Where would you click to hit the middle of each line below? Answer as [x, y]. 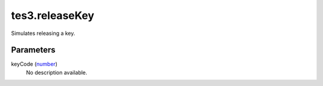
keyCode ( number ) [34, 64]
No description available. [57, 72]
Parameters [33, 50]
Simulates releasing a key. [43, 33]
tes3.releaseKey [53, 15]
